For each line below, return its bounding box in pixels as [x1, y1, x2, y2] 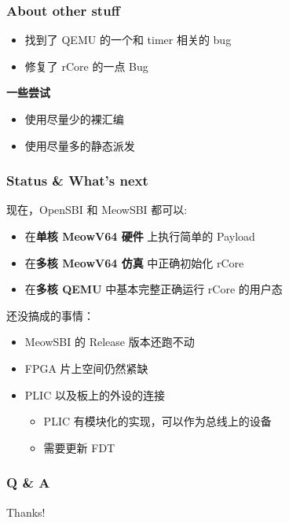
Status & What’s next [6, 171, 148, 190]
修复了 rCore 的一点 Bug [24, 57, 148, 74]
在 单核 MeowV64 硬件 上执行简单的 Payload [24, 228, 255, 244]
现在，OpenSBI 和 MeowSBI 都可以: [6, 201, 188, 218]
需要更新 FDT [43, 439, 115, 455]
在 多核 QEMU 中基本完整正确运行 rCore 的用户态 [24, 281, 283, 297]
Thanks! [6, 503, 46, 520]
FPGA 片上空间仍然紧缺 [24, 359, 148, 376]
